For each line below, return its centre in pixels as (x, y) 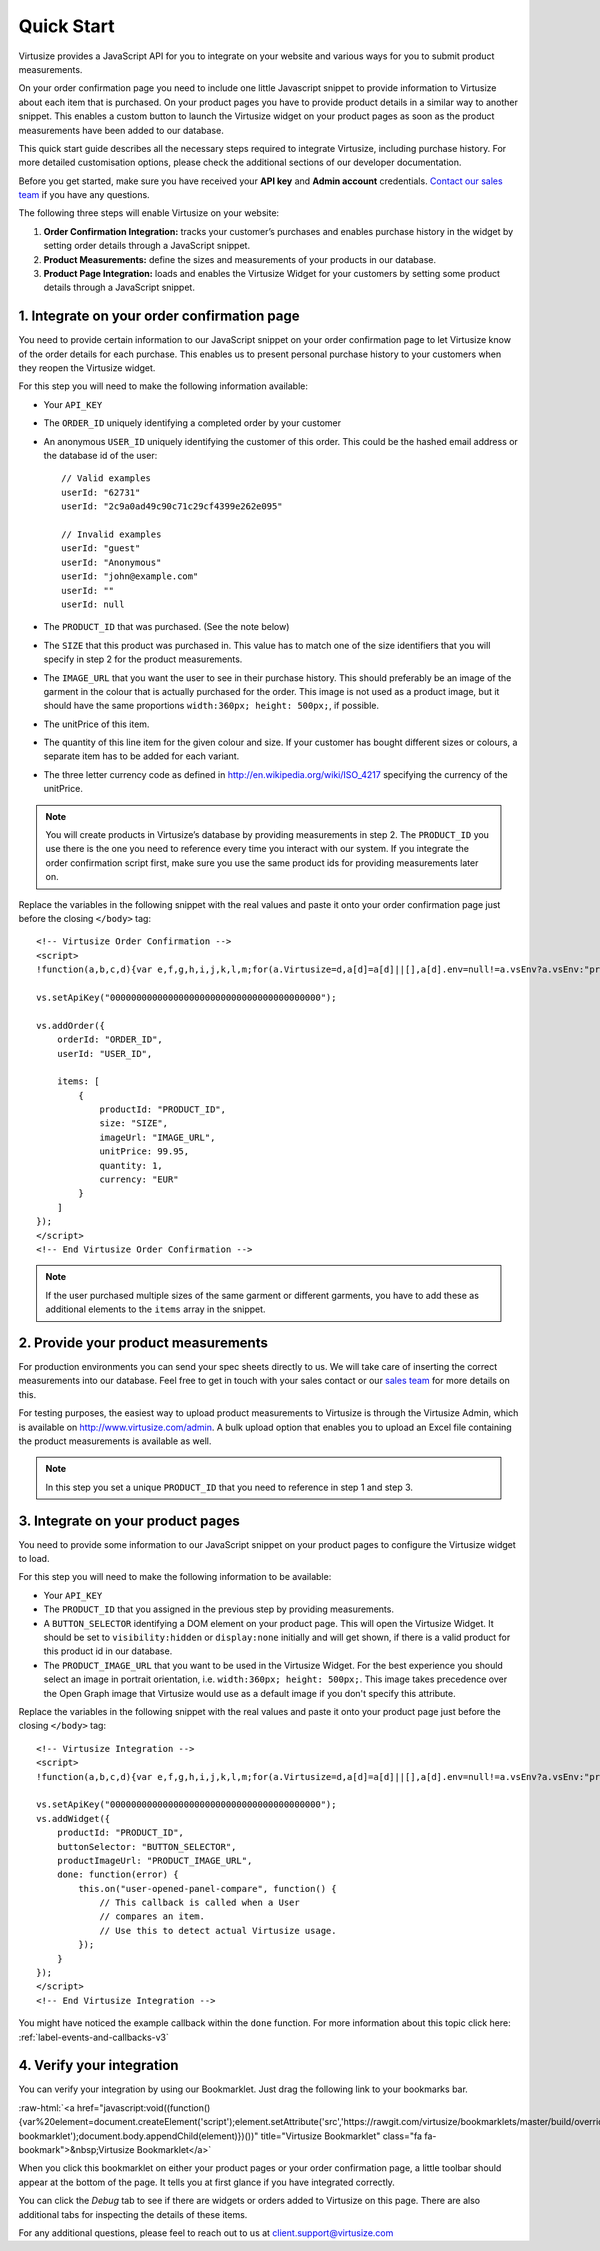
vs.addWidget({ (73, 1818)
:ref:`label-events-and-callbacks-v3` (94, 2037)
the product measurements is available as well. (115, 1441)
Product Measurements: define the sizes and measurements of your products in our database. (240, 259)
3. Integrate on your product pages (129, 1520)
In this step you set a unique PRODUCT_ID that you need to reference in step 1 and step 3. (229, 1487)
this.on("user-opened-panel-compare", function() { (207, 1888)
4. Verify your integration (98, 2065)
